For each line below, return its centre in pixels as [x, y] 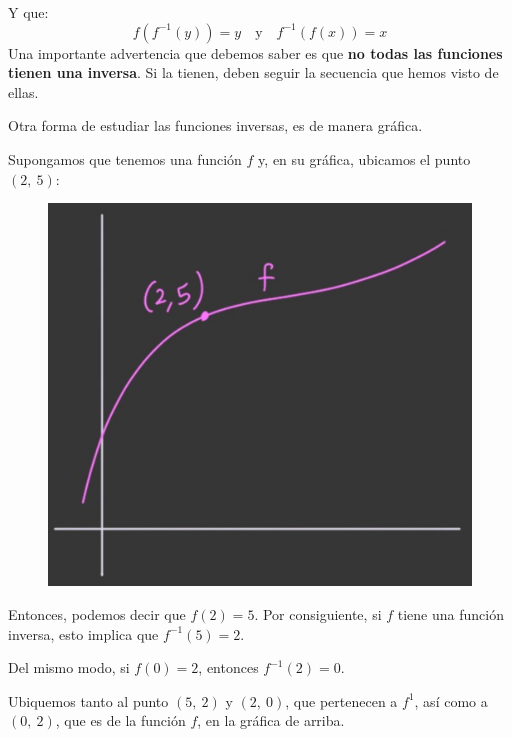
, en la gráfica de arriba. [271, 720]
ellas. [23, 91]
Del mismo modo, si [69, 667]
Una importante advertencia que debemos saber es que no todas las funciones [255, 52]
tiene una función [450, 614]
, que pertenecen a [341, 700]
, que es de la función [120, 720]
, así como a [451, 700]
